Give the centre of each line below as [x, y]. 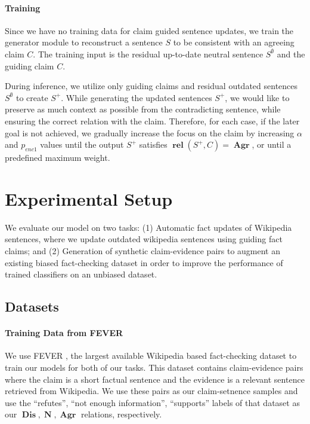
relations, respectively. [121, 414]
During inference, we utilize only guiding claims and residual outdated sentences [151, 86]
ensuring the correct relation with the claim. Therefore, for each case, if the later [152, 121]
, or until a [272, 144]
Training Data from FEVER [64, 333]
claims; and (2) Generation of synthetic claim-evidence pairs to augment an [142, 251]
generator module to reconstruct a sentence [84, 42]
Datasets [32, 306]
